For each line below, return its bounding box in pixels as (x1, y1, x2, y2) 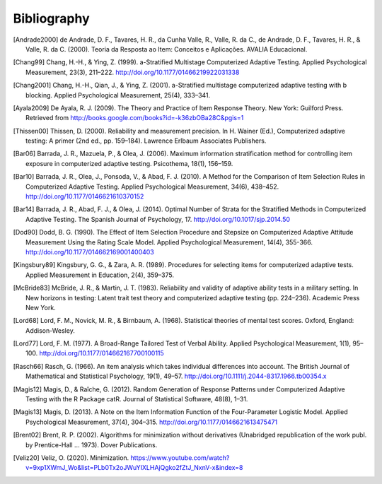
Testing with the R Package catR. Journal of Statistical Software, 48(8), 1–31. (25, 395, 248, 403)
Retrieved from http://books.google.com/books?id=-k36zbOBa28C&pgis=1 (25, 114, 244, 122)
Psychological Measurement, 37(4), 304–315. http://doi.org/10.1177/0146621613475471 (25, 418, 278, 426)
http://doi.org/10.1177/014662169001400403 (25, 247, 155, 256)
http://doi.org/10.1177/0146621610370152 (25, 192, 144, 201)
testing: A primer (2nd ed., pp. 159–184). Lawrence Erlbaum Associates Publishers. (25, 136, 267, 145)
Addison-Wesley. (25, 326, 76, 335)
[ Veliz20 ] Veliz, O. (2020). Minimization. (13, 454, 129, 462)
